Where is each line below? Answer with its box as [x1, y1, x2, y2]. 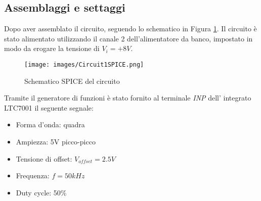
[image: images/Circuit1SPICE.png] [24, 61, 144, 68]
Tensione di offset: [16, 153, 72, 164]
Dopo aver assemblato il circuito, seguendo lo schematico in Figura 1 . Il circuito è [4, 23, 257, 34]
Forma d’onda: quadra [16, 119, 85, 130]
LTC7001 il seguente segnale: [4, 102, 94, 113]
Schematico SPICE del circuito [24, 75, 120, 86]
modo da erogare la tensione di [4, 43, 100, 54]
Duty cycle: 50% [16, 187, 67, 197]
